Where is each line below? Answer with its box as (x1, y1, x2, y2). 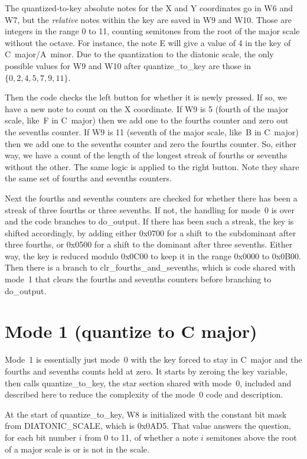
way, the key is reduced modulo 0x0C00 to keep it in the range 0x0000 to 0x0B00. (5, 249, 301, 262)
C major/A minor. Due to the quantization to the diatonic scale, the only (5, 48, 274, 60)
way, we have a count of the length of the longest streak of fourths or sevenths (5, 149, 288, 161)
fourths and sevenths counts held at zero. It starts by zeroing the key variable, (5, 364, 288, 377)
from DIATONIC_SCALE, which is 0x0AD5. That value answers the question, (5, 419, 291, 432)
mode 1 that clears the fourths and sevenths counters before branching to (5, 273, 272, 285)
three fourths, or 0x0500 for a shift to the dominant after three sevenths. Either (5, 238, 293, 250)
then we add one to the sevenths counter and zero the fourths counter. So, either (5, 137, 296, 149)
